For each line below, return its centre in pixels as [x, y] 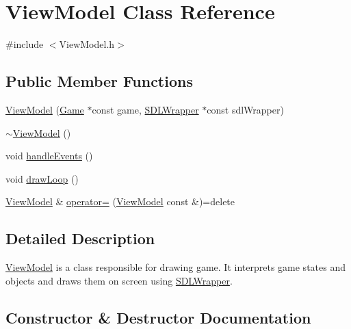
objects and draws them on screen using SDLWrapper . [119, 280]
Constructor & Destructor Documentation [158, 317]
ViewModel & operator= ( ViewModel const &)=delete [120, 201]
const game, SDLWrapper [145, 109]
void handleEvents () [49, 156]
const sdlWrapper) [245, 109]
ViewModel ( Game [45, 109]
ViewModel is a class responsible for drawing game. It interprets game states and [175, 267]
